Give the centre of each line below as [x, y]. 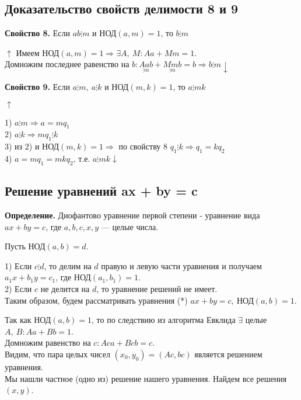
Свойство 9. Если [37, 86]
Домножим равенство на [48, 342]
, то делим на [68, 265]
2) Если [18, 288]
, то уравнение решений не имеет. [157, 288]
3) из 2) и [22, 146]
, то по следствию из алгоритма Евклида [164, 320]
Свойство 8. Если [37, 33]
